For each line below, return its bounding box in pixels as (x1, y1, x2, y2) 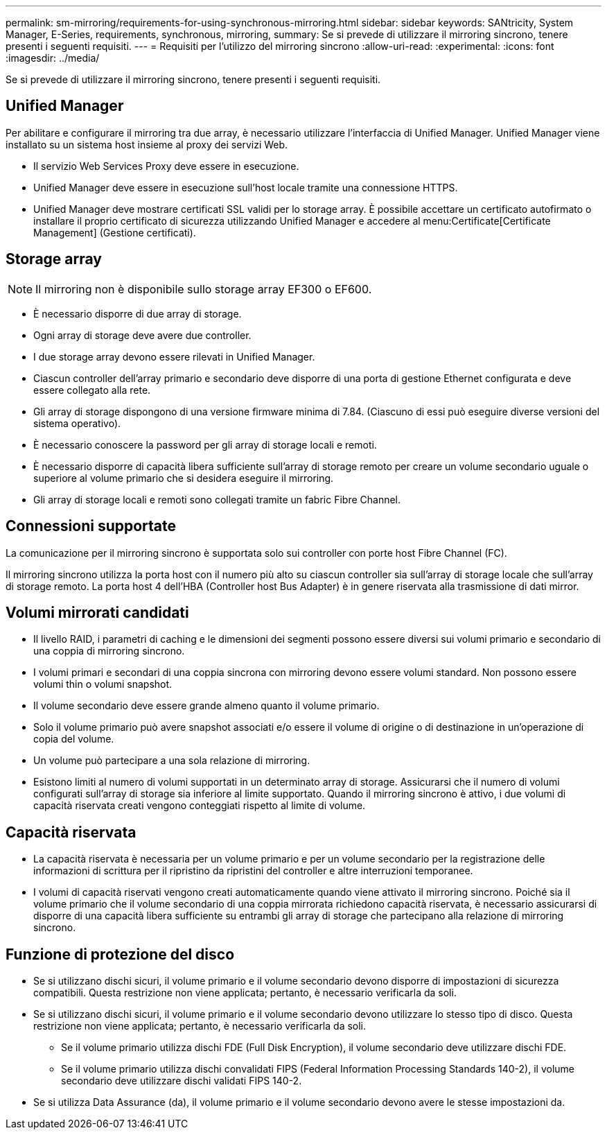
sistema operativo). (33, 417, 121, 429)
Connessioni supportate (6, 517, 177, 535)
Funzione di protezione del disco (6, 945, 235, 963)
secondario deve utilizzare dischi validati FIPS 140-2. (61, 1075, 302, 1087)
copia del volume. (33, 733, 114, 745)
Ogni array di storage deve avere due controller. (33, 329, 252, 341)
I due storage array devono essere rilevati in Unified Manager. (33, 350, 315, 363)
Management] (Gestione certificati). (33, 226, 196, 239)
